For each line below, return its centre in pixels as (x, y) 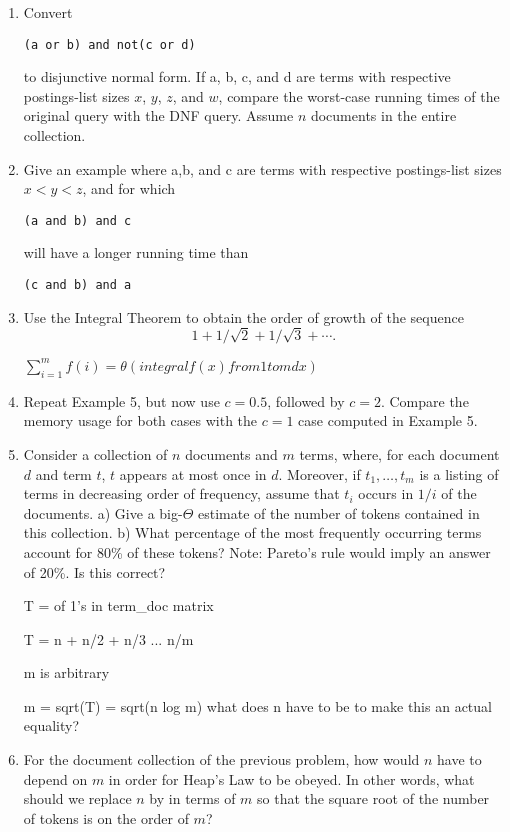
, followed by (306, 400)
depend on (55, 778)
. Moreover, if (319, 473)
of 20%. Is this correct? (94, 571)
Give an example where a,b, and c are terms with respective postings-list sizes (262, 168)
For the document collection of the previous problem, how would (221, 759)
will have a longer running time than (136, 252)
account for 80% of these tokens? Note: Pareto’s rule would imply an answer (257, 551)
